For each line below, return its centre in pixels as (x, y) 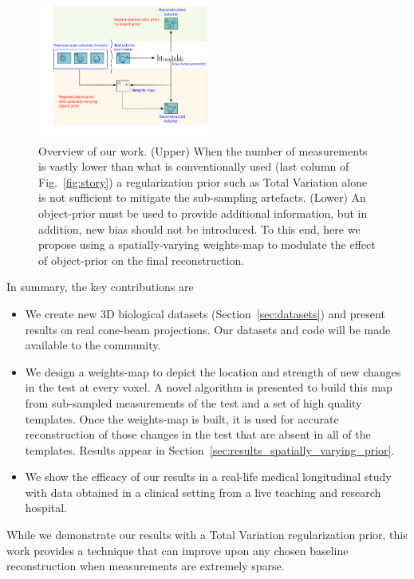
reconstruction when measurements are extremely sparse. (146, 566)
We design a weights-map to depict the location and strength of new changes (213, 371)
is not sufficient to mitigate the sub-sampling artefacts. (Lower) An (202, 197)
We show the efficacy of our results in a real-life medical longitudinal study (208, 477)
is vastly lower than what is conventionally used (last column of (194, 166)
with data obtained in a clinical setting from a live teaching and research (203, 492)
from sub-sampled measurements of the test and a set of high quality (193, 402)
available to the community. (93, 345)
